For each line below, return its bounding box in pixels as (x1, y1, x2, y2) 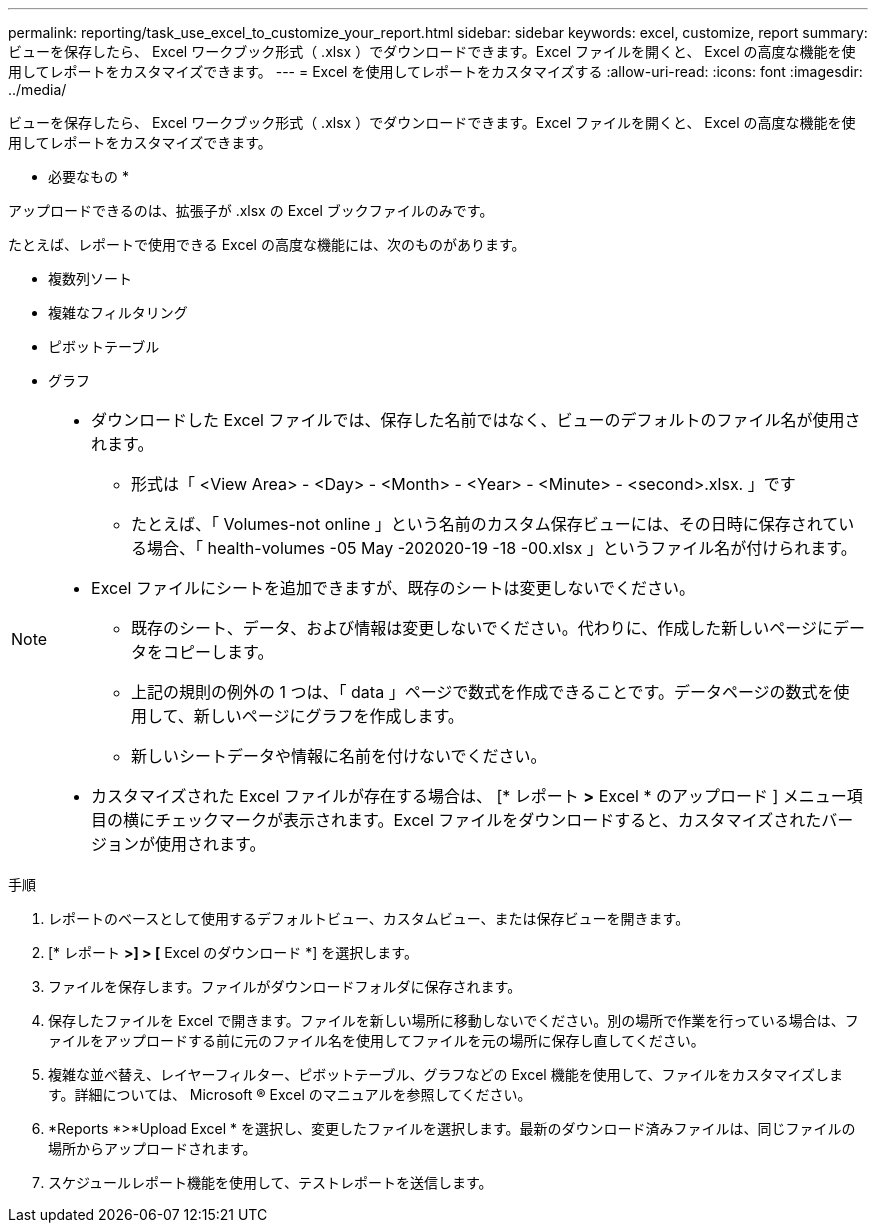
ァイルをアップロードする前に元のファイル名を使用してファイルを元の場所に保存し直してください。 (48, 1032, 705, 1049)
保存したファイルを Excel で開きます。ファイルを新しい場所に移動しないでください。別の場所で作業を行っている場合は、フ (48, 1012, 859, 1029)
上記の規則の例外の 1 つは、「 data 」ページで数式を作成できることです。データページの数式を (131, 682, 834, 702)
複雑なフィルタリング (48, 304, 188, 321)
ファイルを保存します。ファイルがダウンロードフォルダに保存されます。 (48, 978, 522, 995)
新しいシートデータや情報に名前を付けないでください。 (131, 746, 547, 766)
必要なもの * (48, 168, 129, 185)
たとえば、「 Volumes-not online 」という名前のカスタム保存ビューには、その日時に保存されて (131, 514, 839, 534)
